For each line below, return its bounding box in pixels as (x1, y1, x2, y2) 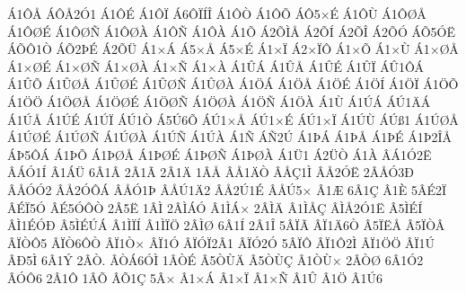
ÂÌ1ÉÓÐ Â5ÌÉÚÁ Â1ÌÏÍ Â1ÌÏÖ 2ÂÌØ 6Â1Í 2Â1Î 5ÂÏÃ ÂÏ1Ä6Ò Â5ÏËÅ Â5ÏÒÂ (7, 216, 445, 235)
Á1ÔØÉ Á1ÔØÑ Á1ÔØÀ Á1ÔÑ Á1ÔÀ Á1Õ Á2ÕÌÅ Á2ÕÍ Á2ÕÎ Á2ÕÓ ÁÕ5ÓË (7, 22, 455, 40)
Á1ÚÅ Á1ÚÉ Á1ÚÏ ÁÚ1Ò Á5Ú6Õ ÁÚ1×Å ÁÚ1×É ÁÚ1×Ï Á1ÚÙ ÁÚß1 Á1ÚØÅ (7, 110, 459, 129)
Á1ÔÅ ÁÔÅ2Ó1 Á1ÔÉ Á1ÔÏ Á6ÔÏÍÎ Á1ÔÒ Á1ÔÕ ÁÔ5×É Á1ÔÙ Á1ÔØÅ (7, 4, 426, 22)
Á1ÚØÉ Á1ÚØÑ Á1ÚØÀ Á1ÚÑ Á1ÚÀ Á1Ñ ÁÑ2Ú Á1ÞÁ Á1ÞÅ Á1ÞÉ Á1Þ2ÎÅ (7, 128, 453, 146)
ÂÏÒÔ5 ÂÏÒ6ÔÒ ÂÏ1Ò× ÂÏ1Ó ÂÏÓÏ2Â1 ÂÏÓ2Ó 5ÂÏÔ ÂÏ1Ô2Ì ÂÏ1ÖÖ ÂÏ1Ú (7, 233, 435, 252)
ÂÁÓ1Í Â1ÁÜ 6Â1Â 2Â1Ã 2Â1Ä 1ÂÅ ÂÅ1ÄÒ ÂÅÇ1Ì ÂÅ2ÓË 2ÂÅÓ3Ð (7, 163, 415, 182)
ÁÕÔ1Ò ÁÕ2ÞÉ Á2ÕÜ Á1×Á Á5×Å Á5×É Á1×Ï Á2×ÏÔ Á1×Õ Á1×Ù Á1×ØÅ (7, 40, 459, 58)
